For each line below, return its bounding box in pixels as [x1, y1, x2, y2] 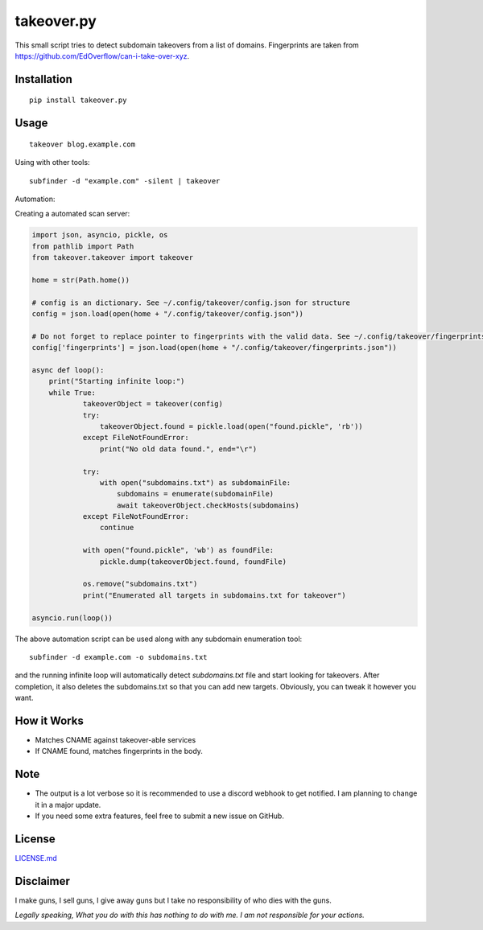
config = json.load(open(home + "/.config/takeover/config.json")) [31, 310, 304, 319]
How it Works [14, 714, 84, 727]
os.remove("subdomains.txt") [82, 579, 198, 589]
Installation [14, 72, 72, 86]
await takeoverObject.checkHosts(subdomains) [117, 500, 299, 510]
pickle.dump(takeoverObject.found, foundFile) [99, 557, 287, 566]
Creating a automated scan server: [14, 209, 130, 219]
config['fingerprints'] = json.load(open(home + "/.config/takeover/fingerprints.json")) [31, 343, 398, 352]
